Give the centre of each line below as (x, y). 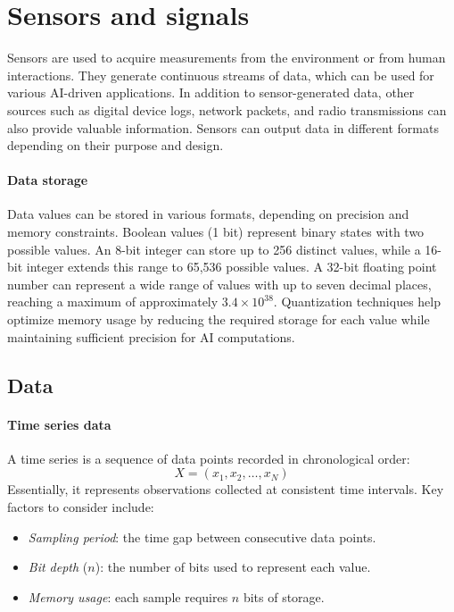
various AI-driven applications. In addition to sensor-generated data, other (211, 92)
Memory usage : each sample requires (128, 596)
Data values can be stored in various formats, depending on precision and (208, 214)
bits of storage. (284, 596)
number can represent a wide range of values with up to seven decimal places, (219, 284)
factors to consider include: (81, 507)
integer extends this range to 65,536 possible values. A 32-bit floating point (231, 267)
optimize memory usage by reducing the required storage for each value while (219, 319)
